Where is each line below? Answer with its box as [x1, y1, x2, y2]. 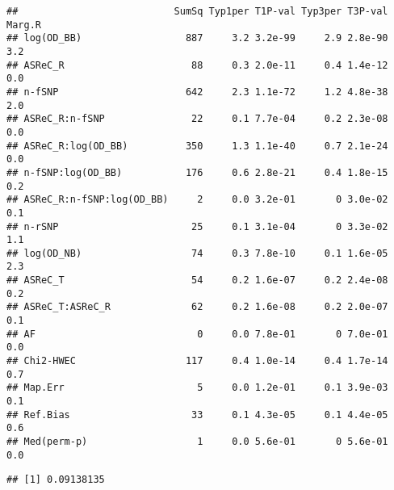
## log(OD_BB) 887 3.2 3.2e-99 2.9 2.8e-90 [6, 32, 388, 44]
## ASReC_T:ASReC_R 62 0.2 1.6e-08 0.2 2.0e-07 [6, 301, 388, 313]
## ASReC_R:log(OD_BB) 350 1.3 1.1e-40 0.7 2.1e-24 [6, 140, 388, 152]
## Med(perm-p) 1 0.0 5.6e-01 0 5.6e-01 [6, 436, 388, 447]
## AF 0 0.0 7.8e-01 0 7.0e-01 [6, 328, 388, 340]
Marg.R [6, 19, 41, 31]
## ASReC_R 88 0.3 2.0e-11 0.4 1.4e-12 [6, 59, 388, 71]
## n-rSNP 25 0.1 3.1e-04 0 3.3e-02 [6, 220, 388, 232]
